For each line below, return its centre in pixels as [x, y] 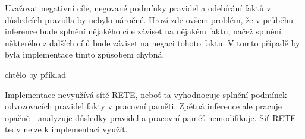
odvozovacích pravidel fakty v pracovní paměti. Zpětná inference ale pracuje [144, 106]
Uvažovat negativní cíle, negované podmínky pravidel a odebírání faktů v [138, 8]
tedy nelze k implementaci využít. [66, 129]
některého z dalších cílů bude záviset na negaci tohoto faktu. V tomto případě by [152, 42]
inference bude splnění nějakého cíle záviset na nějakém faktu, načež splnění [143, 31]
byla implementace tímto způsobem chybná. [85, 54]
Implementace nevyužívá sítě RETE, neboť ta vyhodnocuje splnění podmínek [146, 94]
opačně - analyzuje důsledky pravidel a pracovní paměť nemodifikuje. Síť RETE [150, 117]
